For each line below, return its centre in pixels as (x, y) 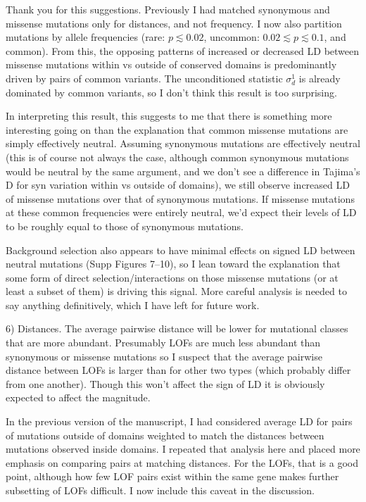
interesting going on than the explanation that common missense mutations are (177, 129)
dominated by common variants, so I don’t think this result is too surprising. (171, 92)
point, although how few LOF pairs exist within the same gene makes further (172, 476)
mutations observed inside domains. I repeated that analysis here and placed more (183, 449)
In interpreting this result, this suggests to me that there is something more (169, 116)
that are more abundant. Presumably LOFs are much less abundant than (163, 343)
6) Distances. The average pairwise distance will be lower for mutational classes (177, 328)
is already (320, 78)
